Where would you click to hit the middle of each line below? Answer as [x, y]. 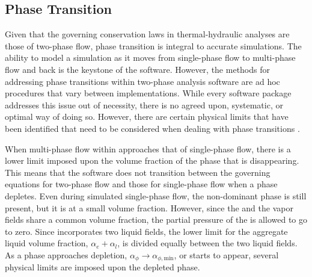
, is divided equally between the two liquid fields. [207, 243]
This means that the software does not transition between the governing [138, 172]
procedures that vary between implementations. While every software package [148, 93]
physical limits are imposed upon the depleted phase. [102, 267]
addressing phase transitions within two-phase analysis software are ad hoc [142, 81]
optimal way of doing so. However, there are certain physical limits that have [147, 117]
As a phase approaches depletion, [66, 254]
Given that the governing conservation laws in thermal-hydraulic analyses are [147, 34]
